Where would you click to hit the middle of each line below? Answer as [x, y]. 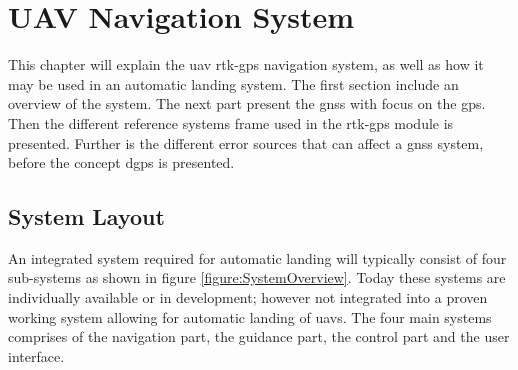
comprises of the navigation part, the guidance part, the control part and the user [259, 336]
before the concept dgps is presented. [121, 162]
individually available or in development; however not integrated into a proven [248, 297]
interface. [36, 355]
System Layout [86, 216]
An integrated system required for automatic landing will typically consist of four [257, 257]
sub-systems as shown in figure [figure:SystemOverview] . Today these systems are [257, 277]
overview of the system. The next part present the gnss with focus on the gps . [247, 103]
